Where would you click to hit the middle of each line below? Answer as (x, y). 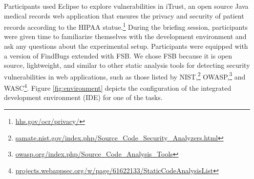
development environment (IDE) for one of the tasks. (83, 97)
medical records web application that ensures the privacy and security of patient (124, 15)
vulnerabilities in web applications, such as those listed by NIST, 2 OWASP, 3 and (125, 76)
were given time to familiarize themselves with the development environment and (125, 36)
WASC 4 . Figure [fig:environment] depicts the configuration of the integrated (118, 87)
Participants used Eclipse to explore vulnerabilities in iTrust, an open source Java (126, 6)
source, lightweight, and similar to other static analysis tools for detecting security (127, 65)
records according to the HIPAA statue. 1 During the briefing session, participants (126, 26)
